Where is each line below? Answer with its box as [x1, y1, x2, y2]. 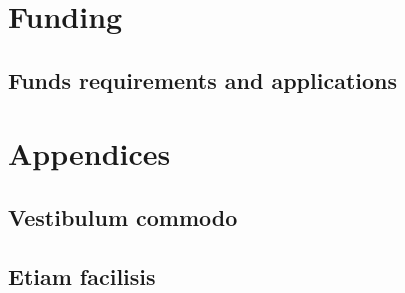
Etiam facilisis [8, 260, 156, 291]
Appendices [8, 133, 171, 174]
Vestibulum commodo [8, 201, 238, 232]
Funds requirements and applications [8, 64, 398, 95]
